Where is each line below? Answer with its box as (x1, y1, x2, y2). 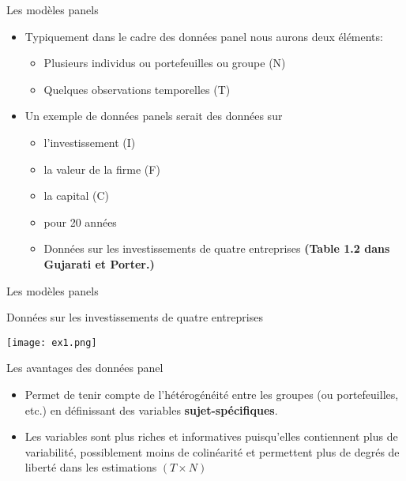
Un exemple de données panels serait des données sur (24, 107, 283, 124)
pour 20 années (43, 213, 117, 230)
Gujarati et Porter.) (43, 255, 155, 272)
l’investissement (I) (43, 133, 136, 150)
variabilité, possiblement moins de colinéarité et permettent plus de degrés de (24, 443, 400, 460)
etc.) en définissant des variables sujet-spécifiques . (24, 401, 278, 418)
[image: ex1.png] (6, 336, 97, 348)
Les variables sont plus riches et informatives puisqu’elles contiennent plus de (24, 428, 398, 445)
